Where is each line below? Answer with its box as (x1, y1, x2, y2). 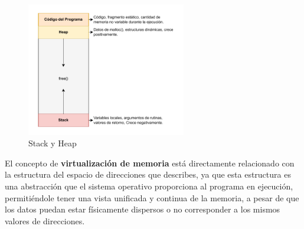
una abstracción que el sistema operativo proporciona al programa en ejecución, (5, 180, 293, 192)
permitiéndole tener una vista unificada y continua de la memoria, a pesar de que (5, 191, 299, 204)
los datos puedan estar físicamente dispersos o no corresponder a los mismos (5, 203, 280, 215)
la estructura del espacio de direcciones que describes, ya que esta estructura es (5, 168, 291, 181)
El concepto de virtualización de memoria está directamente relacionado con (5, 156, 295, 169)
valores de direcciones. (5, 214, 85, 227)
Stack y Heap (28, 137, 77, 149)
